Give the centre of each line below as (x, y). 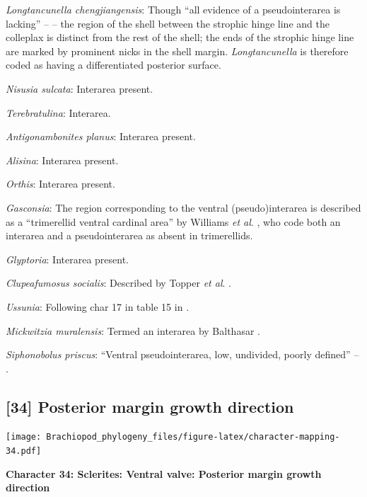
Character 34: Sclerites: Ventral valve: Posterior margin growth (164, 473)
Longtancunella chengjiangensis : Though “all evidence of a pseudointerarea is (173, 9)
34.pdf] (24, 451)
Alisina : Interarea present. (62, 160)
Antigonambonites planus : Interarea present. (101, 136)
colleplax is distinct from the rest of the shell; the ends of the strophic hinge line (180, 37)
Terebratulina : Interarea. (58, 112)
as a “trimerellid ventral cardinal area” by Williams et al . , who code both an (173, 221)
